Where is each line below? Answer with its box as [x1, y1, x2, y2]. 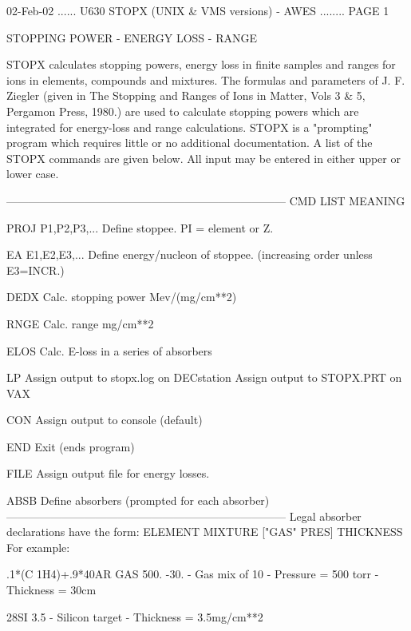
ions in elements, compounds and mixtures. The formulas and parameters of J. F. [6, 71, 405, 88]
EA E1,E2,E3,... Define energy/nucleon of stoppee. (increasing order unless [6, 246, 373, 263]
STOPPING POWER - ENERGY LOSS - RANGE [6, 29, 257, 46]
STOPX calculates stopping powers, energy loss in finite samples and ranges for [6, 56, 396, 73]
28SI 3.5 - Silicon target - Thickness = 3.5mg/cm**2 [6, 608, 263, 625]
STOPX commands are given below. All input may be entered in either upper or [6, 149, 401, 166]
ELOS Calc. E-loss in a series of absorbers [6, 342, 212, 359]
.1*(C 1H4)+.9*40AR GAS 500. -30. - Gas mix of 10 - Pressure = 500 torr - [6, 566, 379, 582]
